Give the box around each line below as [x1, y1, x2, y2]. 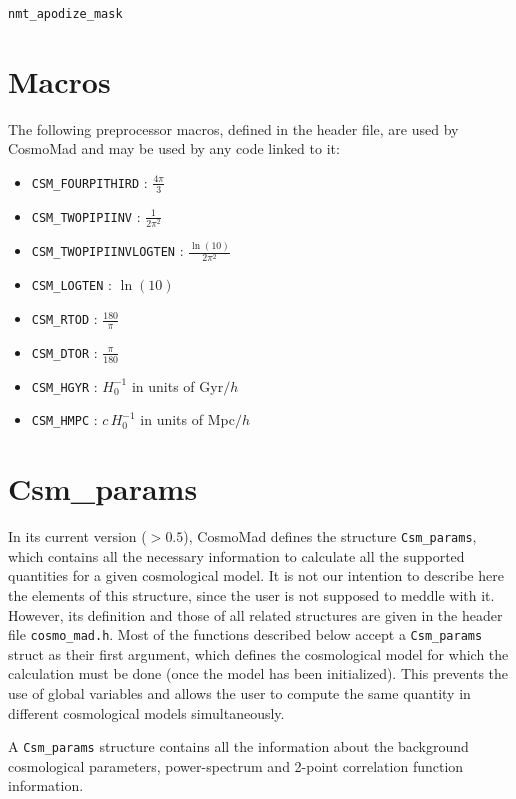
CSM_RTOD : [31, 308, 98, 329]
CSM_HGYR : [31, 375, 98, 396]
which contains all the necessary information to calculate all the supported [8, 545, 465, 566]
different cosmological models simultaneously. [8, 702, 285, 723]
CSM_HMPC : [31, 409, 98, 430]
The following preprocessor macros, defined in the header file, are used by [8, 118, 459, 139]
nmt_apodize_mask [8, 7, 123, 21]
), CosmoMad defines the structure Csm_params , [183, 526, 477, 547]
